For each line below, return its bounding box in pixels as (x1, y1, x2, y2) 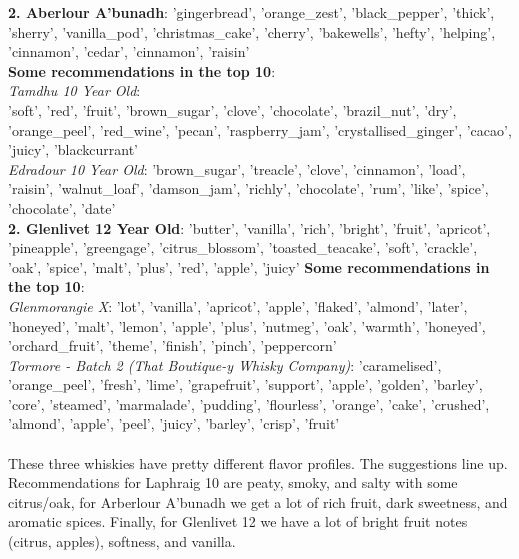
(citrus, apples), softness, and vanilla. (8, 531, 236, 552)
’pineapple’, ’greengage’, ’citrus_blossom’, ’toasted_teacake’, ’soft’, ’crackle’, (8, 237, 478, 258)
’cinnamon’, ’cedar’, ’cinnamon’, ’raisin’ (8, 41, 250, 62)
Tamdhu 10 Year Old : (8, 80, 141, 101)
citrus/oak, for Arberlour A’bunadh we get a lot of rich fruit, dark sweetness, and (8, 491, 508, 512)
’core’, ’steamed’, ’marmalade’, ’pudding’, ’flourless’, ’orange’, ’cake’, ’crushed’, (8, 393, 490, 414)
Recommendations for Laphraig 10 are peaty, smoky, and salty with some (8, 472, 458, 493)
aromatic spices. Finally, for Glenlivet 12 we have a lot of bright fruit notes (8, 511, 468, 532)
